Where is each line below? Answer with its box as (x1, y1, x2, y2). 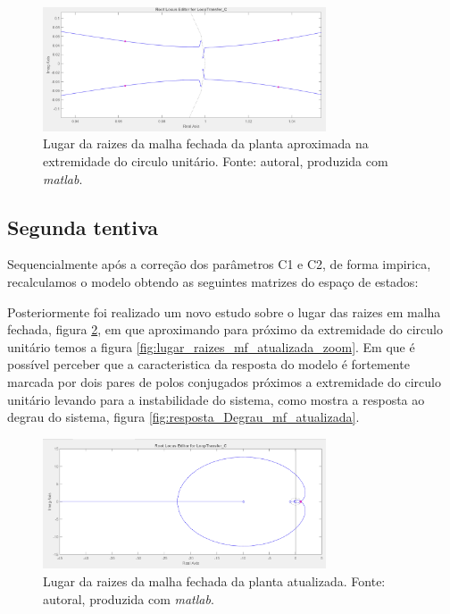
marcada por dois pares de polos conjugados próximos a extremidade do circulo (7, 373, 441, 391)
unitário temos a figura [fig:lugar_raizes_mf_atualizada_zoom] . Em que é (7, 337, 415, 356)
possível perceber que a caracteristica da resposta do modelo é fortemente (7, 355, 410, 374)
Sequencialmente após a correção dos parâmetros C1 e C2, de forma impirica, (7, 255, 431, 273)
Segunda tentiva (7, 213, 159, 240)
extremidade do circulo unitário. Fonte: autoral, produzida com (43, 152, 388, 171)
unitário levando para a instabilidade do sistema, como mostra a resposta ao (7, 390, 425, 408)
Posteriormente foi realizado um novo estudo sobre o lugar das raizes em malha (7, 302, 441, 321)
